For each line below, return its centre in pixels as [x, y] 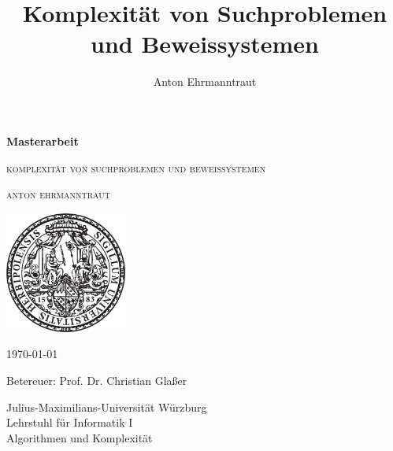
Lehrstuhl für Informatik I [70, 422]
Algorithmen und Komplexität [80, 437]
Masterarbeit [43, 140]
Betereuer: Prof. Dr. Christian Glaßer [97, 381]
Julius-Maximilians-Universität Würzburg [107, 407]
